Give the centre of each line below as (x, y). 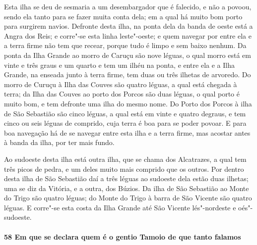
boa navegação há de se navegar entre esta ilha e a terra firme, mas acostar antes (127, 132)
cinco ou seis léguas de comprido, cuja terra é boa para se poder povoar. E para (125, 123)
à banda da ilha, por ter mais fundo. (59, 142)
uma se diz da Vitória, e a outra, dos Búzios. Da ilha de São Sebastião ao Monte (127, 188)
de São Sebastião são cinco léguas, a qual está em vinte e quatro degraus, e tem (125, 113)
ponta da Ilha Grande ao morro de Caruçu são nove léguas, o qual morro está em (128, 55)
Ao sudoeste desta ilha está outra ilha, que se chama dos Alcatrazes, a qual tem (125, 159)
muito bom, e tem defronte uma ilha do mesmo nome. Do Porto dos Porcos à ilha (128, 103)
